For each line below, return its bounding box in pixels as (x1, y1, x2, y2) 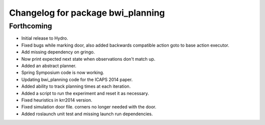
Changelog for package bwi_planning (9, 7, 165, 18)
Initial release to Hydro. (21, 35, 68, 41)
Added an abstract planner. (21, 63, 77, 69)
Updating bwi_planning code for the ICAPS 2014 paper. (21, 76, 133, 82)
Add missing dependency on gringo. (21, 49, 95, 55)
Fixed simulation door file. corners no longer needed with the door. (21, 104, 157, 110)
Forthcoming (9, 22, 53, 30)
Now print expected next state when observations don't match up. (21, 56, 156, 62)
